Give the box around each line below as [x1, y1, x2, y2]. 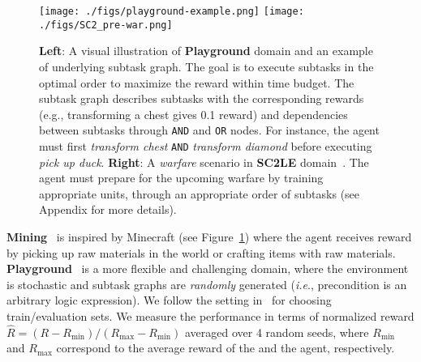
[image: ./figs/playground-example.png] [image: [39, 6, 304, 17]
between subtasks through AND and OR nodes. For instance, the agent [39, 121, 380, 138]
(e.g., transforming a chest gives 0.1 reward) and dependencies [39, 105, 348, 122]
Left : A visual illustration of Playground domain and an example [39, 42, 373, 59]
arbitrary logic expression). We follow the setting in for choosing [6, 292, 332, 309]
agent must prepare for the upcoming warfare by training [39, 169, 324, 186]
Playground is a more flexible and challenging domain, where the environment [6, 260, 409, 277]
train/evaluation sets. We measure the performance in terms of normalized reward [6, 307, 415, 324]
